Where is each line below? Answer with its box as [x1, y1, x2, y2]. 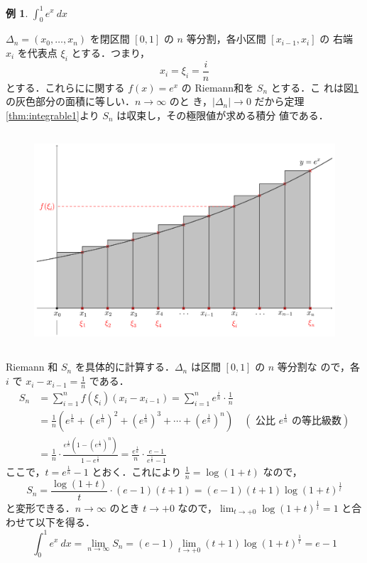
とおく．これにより [92, 464, 182, 479]
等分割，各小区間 [186, 31, 266, 46]
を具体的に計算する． [75, 359, 175, 374]
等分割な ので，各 [277, 359, 360, 374]
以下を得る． [35, 515, 95, 530]
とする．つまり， [71, 45, 150, 60]
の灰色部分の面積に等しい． [6, 94, 135, 109]
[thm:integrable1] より [6, 107, 99, 122]
